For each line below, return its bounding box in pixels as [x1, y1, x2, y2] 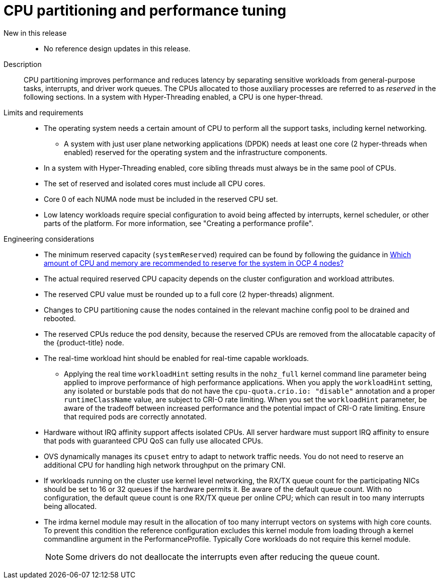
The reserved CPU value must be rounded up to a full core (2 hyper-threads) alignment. [44, 289, 334, 299]
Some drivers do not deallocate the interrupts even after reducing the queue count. [65, 551, 380, 562]
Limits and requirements [4, 108, 83, 117]
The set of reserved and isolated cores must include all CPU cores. [44, 179, 266, 188]
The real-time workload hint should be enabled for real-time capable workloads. [44, 353, 309, 362]
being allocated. [44, 501, 97, 511]
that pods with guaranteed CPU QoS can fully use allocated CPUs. [44, 436, 263, 445]
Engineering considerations [4, 234, 95, 243]
